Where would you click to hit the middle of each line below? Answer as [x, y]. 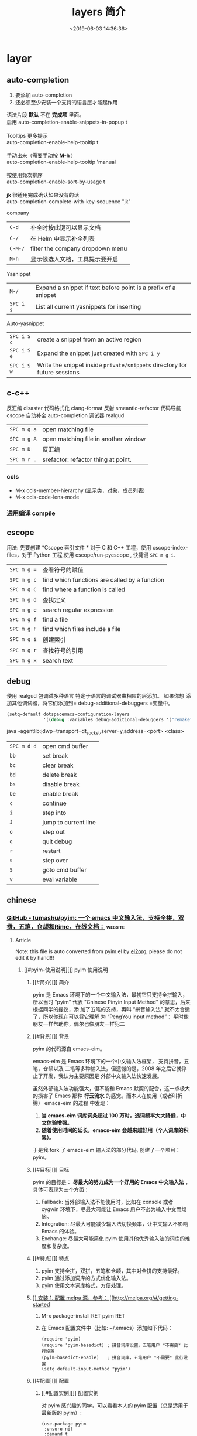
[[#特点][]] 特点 [51, 1258]
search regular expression [78, 610]
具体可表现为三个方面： [61, 1189]
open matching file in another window [94, 439]
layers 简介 [99, 12]
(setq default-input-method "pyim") [86, 1369]
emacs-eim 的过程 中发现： [77, 1103]
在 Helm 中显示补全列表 [63, 238]
